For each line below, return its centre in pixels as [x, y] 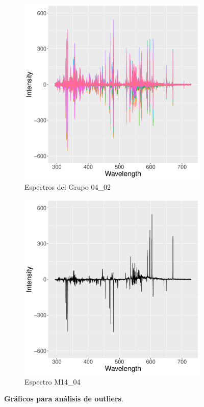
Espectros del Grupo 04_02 [68, 186]
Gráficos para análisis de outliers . [64, 399]
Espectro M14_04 [53, 381]
